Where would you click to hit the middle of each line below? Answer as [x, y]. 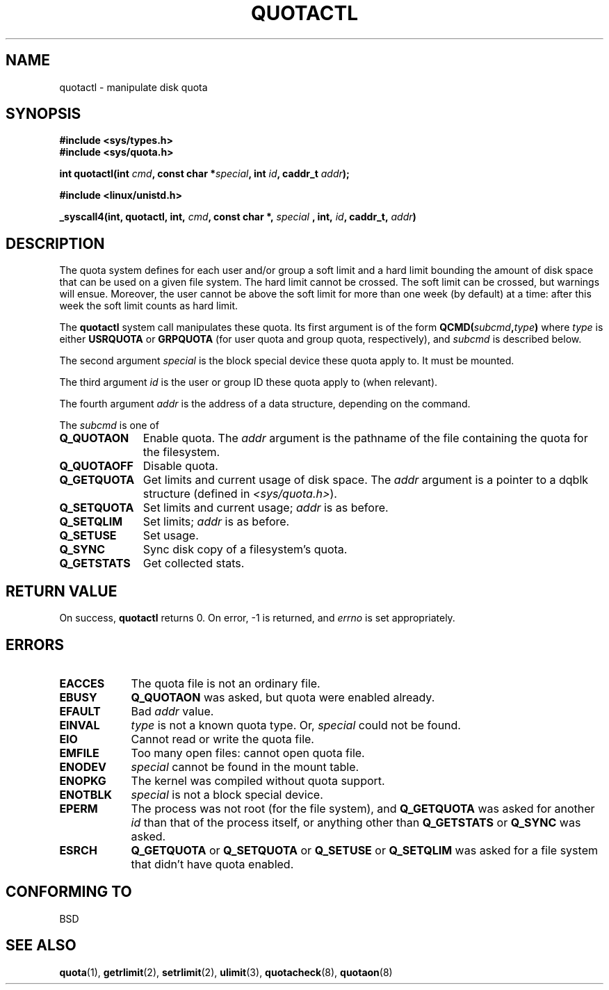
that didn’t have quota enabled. [212, 864]
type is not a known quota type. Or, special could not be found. [296, 725]
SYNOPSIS [43, 114]
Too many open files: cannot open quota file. [248, 753]
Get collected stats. [194, 563]
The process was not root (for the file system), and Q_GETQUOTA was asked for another [363, 808]
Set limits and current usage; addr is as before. [266, 508]
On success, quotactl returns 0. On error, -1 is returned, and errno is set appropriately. [257, 618]
